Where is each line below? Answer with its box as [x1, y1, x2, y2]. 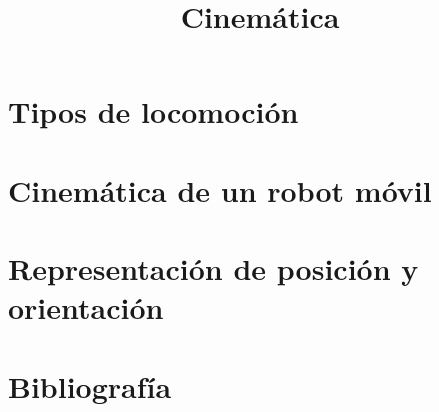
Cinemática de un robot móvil [8, 169, 432, 210]
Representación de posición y [8, 248, 419, 289]
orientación [8, 287, 164, 328]
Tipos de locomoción [8, 91, 299, 132]
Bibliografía [8, 365, 172, 406]
